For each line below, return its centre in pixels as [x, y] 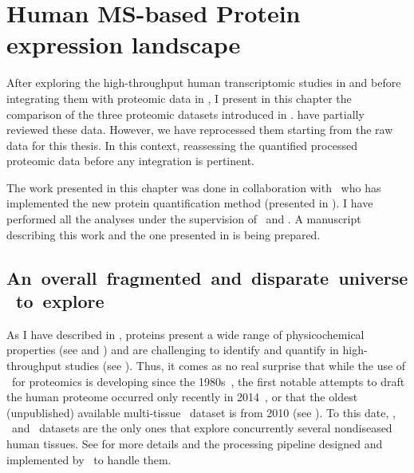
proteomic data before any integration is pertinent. [130, 161]
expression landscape [124, 44]
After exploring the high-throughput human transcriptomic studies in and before [204, 83]
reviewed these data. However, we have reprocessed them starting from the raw [200, 130]
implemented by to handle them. [89, 459]
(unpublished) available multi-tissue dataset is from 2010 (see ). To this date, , [201, 412]
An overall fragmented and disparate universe [207, 277]
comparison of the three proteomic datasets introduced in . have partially [185, 114]
